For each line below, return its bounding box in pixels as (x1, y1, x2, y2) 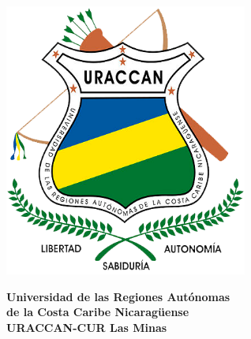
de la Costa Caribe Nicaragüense (6, 304, 189, 320)
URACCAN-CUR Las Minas (6, 319, 167, 335)
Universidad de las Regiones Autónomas (6, 288, 230, 304)
